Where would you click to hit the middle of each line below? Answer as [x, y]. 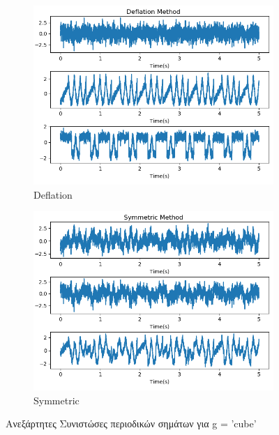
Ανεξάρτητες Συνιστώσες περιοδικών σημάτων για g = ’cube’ [131, 423]
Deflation [53, 194]
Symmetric [56, 400]
